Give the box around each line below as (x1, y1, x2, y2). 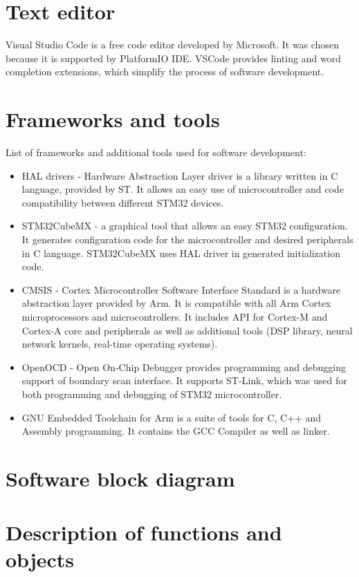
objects (6, 545, 75, 574)
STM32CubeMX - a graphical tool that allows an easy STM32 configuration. (21, 218, 348, 233)
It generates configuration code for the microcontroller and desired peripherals (21, 232, 353, 246)
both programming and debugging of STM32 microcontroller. (21, 386, 282, 401)
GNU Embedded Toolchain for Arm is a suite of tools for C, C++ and (21, 410, 322, 424)
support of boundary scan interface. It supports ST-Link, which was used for (21, 373, 347, 388)
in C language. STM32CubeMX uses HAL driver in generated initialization (21, 245, 340, 260)
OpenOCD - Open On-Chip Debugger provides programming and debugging (21, 359, 346, 374)
